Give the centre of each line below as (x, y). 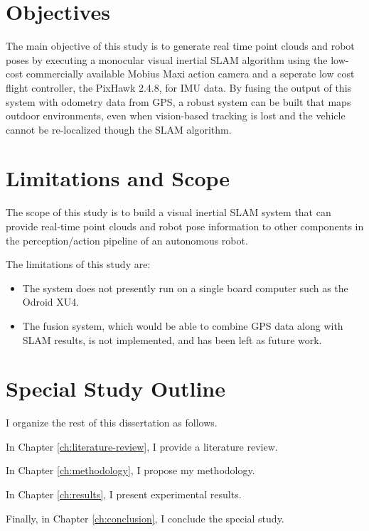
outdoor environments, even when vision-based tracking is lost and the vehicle (176, 116)
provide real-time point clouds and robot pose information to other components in (185, 226)
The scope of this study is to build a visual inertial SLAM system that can (169, 212)
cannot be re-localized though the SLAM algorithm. (119, 129)
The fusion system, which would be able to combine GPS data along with (183, 325)
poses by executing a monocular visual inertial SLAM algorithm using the (167, 59)
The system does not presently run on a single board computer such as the (185, 288)
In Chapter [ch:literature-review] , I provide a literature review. (142, 446)
